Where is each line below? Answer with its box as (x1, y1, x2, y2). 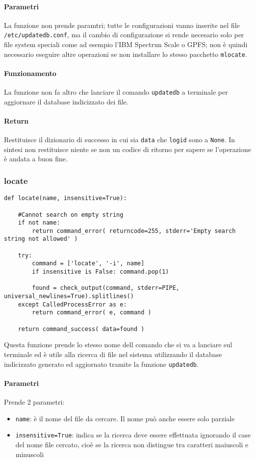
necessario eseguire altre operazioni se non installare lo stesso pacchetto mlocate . (4, 49, 247, 59)
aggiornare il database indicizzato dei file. (4, 96, 128, 106)
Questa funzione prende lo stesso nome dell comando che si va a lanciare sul (4, 339, 232, 350)
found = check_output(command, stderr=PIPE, (32, 284, 179, 292)
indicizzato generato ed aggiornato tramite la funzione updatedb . (4, 359, 199, 369)
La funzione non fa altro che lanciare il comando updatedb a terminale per (4, 87, 228, 97)
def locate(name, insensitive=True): (4, 195, 127, 202)
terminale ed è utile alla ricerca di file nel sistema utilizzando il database (4, 349, 222, 359)
